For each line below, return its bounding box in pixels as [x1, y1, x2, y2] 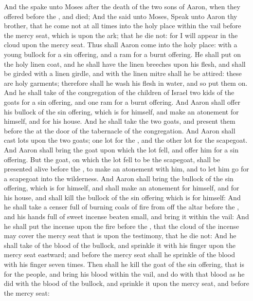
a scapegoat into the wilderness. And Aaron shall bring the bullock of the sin [4, 173, 234, 183]
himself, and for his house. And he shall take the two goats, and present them [4, 116, 235, 126]
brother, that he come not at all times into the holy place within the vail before [4, 20, 241, 31]
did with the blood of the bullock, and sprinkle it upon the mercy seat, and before [4, 278, 249, 288]
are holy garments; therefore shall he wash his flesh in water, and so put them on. [4, 77, 248, 88]
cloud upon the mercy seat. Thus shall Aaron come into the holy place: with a [4, 39, 237, 50]
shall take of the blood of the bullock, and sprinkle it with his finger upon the [4, 240, 235, 250]
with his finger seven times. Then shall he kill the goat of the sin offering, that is [4, 259, 245, 269]
